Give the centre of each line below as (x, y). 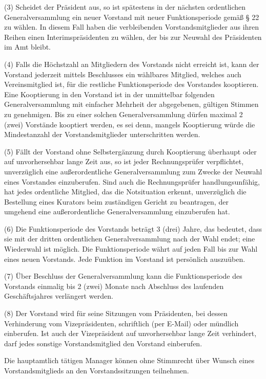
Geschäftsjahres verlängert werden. (59, 296)
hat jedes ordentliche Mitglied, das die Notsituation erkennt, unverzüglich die (125, 192)
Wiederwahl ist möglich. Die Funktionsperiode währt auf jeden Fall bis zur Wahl (131, 249)
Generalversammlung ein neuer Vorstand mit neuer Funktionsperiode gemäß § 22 (132, 17)
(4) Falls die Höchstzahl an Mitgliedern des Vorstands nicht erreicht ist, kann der (132, 64)
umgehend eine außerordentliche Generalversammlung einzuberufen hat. (117, 211)
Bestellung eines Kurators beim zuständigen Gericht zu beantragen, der (116, 201)
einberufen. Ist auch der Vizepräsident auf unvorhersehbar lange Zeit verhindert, (130, 333)
